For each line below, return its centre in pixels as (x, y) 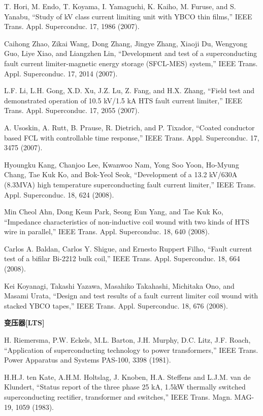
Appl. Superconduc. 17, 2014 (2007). (61, 73)
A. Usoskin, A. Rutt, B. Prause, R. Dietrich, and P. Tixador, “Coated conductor (129, 127)
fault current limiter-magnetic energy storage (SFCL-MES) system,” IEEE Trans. (131, 63)
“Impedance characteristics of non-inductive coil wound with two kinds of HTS (127, 221)
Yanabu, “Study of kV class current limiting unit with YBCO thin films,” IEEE (128, 16)
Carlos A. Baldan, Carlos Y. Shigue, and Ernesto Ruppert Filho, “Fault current (128, 248)
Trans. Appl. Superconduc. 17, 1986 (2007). (72, 26)
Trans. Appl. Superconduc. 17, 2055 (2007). (72, 110)
